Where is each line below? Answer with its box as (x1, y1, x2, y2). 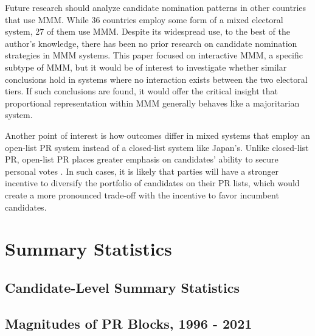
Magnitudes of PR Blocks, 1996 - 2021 (5, 313, 252, 332)
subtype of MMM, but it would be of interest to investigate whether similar (5, 60, 287, 73)
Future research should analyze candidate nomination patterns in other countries (5, 1, 306, 13)
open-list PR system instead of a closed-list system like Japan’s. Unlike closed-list (5, 141, 309, 153)
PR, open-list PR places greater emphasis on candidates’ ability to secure (5, 153, 279, 166)
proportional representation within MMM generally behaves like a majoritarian (5, 96, 300, 109)
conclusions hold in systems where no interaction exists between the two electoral (5, 72, 308, 85)
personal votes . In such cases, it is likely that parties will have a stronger (5, 164, 279, 177)
